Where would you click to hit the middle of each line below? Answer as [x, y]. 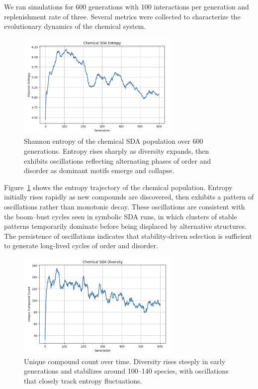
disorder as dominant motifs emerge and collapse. [99, 170]
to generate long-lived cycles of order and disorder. [81, 245]
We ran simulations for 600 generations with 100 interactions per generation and [127, 6]
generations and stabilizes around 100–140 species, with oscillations [126, 371]
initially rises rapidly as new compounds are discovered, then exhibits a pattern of [129, 197]
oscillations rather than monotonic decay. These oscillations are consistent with [125, 206]
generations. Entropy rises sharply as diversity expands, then [117, 151]
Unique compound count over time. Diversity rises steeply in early [125, 361]
